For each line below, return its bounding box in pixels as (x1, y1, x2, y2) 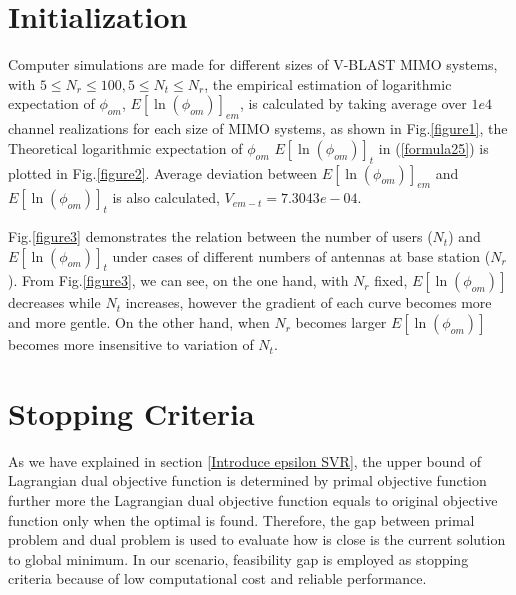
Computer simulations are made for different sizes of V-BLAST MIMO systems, (8, 54, 498, 75)
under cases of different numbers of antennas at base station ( (112, 245, 491, 266)
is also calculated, (112, 187, 220, 208)
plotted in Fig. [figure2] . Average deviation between (8, 162, 318, 183)
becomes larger (295, 312, 387, 333)
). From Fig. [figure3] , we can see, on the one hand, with (8, 270, 349, 291)
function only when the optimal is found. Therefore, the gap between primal (8, 509, 475, 530)
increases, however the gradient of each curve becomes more (125, 292, 492, 313)
